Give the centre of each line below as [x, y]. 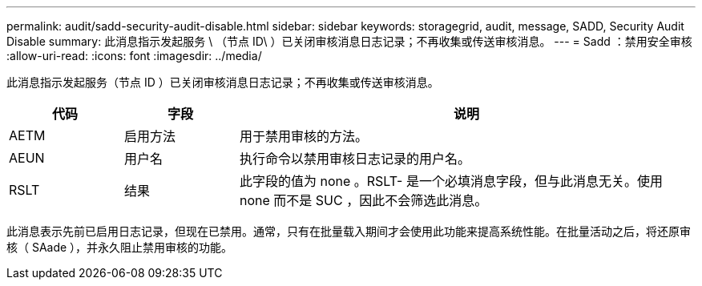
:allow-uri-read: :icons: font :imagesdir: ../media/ [134, 56]
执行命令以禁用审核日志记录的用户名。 [355, 159]
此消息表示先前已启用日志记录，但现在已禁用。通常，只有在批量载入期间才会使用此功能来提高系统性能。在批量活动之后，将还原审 [349, 231]
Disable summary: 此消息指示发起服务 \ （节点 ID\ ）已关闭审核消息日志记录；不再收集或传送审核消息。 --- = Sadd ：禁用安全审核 [349, 41]
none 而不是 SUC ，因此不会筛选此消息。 [363, 200]
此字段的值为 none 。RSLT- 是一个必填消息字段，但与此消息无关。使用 [451, 181]
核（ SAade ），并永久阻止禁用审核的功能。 [120, 247]
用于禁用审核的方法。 [303, 136]
